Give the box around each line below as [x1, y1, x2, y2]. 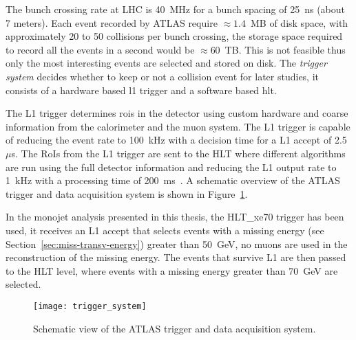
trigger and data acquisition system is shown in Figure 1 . [6, 186, 248, 201]
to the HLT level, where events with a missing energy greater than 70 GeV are [6, 263, 338, 277]
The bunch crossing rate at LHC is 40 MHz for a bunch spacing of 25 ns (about [6, 2, 346, 16]
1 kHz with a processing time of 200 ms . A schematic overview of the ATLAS [6, 173, 340, 188]
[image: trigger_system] [33, 301, 147, 311]
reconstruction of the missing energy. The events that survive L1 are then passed [6, 250, 346, 264]
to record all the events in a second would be [6, 42, 195, 56]
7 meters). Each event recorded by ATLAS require [6, 15, 218, 30]
